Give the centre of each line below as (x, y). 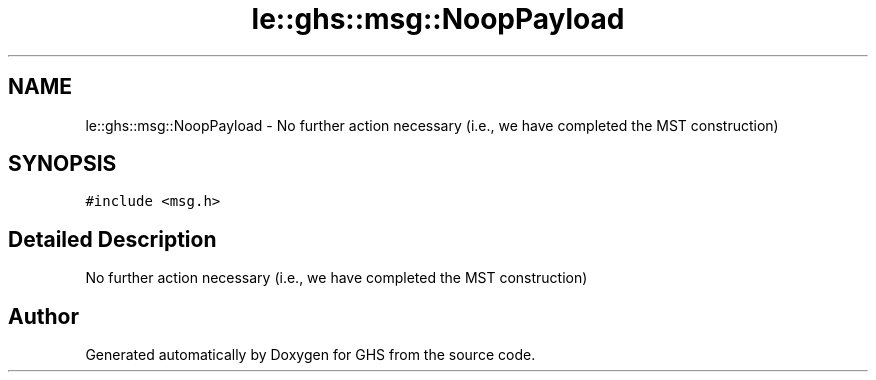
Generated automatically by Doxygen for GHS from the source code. (310, 355)
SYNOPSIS (62, 164)
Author (43, 316)
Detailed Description (112, 239)
